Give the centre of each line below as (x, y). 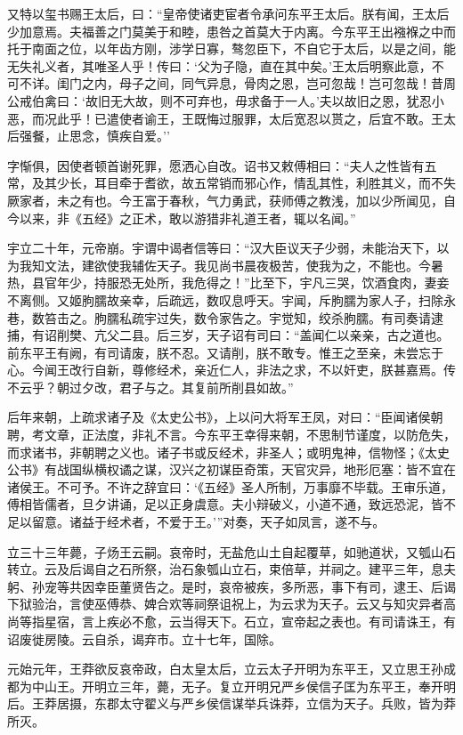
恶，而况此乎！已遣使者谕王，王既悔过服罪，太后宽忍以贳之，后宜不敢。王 (225, 118)
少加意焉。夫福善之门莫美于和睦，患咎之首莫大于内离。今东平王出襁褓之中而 (231, 31)
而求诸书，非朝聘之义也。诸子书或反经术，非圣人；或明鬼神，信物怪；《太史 (228, 452)
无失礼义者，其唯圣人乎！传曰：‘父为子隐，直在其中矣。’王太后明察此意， (219, 65)
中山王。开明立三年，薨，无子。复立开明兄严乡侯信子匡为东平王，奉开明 (244, 686)
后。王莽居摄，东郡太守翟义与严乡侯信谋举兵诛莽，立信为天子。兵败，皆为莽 (231, 703)
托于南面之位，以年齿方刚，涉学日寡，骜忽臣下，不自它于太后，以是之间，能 (231, 48)
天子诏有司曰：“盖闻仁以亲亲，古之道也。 (328, 335)
